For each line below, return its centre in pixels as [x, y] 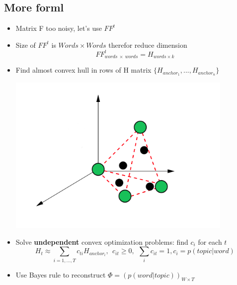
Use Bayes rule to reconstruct [61, 274]
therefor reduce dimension [148, 45]
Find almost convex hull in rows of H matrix [83, 70]
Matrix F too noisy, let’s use [59, 28]
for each [210, 241]
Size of [26, 45]
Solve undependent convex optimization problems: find [102, 241]
